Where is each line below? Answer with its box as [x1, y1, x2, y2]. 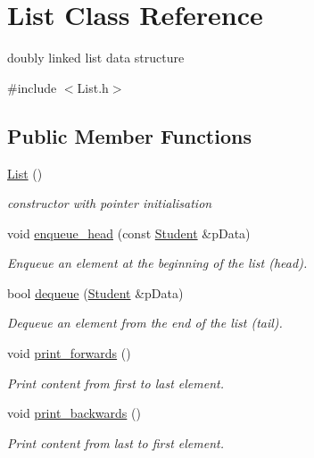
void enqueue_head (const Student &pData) [7, 223, 251, 242]
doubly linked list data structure [7, 48, 185, 67]
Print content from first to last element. [7, 373, 224, 392]
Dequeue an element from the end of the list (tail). [7, 313, 283, 332]
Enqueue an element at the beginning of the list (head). [7, 254, 308, 272]
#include [7, 78, 57, 96]
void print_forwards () [7, 344, 131, 362]
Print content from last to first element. [7, 433, 224, 452]
